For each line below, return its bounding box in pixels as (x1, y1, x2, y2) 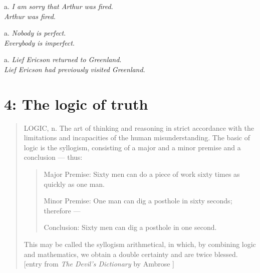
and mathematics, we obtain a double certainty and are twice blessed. (24, 248, 238, 259)
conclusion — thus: (24, 152, 83, 162)
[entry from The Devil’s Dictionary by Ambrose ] (24, 258, 174, 269)
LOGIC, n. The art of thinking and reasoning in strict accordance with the (24, 122, 254, 133)
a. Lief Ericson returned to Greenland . (4, 54, 122, 65)
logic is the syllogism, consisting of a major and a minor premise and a (24, 142, 241, 152)
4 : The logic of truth (4, 93, 148, 114)
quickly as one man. (44, 178, 105, 189)
